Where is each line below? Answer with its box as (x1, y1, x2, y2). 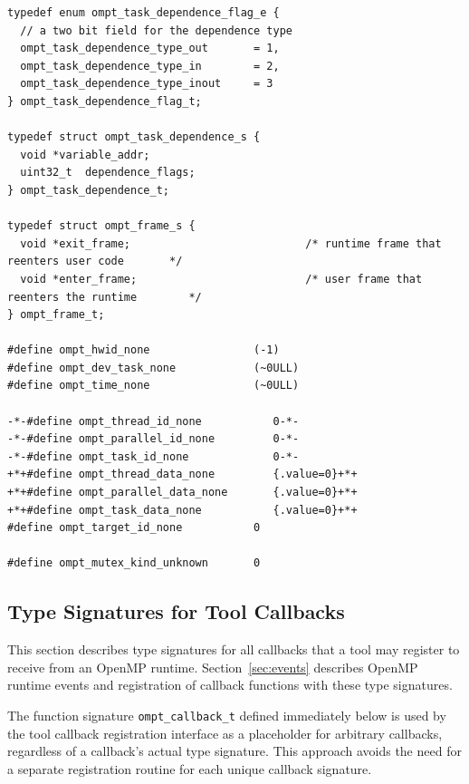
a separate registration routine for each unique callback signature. (7, 759, 372, 778)
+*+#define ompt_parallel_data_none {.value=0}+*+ (7, 486, 358, 499)
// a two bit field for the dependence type (20, 24, 292, 37)
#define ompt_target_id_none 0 (7, 521, 261, 535)
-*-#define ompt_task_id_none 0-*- (7, 450, 300, 463)
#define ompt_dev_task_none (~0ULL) (7, 361, 300, 374)
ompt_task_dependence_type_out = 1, (20, 42, 280, 55)
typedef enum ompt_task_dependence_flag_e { (7, 6, 280, 19)
